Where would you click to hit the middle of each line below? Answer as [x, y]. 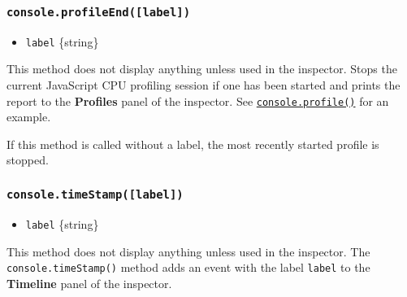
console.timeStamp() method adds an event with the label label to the [188, 267]
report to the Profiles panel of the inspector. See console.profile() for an [198, 100]
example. [29, 117]
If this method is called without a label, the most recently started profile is [193, 144]
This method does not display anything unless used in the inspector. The [188, 251]
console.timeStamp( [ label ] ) [95, 194]
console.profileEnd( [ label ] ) [99, 12]
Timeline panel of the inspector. [89, 283]
